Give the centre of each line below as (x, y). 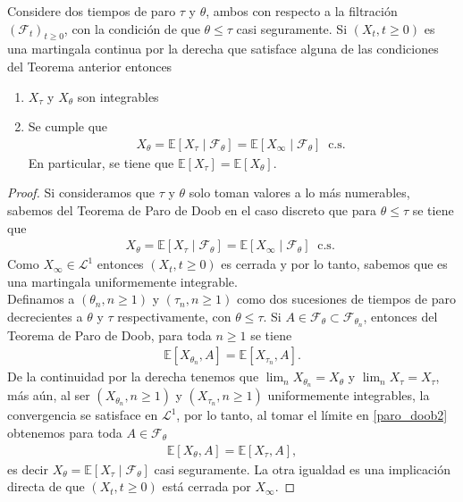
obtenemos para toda (65, 432)
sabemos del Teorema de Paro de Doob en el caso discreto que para (192, 209)
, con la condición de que (132, 28)
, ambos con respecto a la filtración (302, 11)
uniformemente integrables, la (349, 395)
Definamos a (41, 299)
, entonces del (400, 316)
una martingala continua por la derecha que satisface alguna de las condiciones (223, 49)
